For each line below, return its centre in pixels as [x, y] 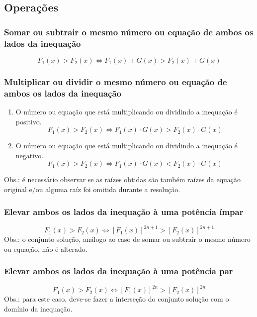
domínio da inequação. [38, 308]
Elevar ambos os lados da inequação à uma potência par [119, 271]
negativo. [30, 155]
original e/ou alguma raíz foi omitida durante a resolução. [92, 189]
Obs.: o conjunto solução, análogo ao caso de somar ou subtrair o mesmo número [127, 239]
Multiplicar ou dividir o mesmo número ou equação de [116, 81]
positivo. [29, 121]
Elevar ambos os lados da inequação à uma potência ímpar [124, 211]
